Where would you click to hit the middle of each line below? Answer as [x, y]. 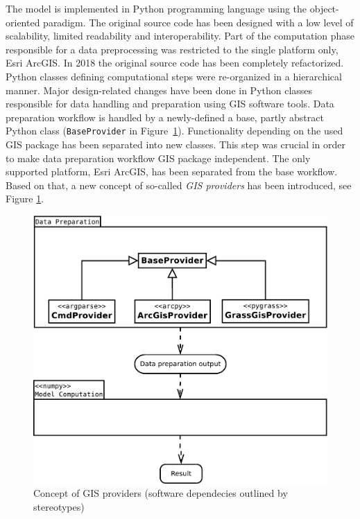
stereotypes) [59, 506]
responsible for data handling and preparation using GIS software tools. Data [170, 104]
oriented [23, 22]
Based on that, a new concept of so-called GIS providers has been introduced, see [179, 185]
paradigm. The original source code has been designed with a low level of [198, 22]
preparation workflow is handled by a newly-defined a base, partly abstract [165, 117]
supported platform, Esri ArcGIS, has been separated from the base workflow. [172, 171]
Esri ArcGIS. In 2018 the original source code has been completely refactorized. [175, 63]
